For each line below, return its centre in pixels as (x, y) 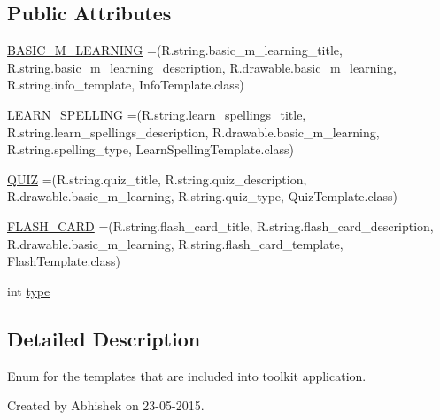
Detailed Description (104, 338)
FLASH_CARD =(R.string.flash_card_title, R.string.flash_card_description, (220, 226)
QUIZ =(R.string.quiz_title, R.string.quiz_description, (157, 179)
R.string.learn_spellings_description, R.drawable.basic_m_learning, (193, 132)
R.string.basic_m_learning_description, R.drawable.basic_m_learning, (202, 67)
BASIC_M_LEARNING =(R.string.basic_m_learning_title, (175, 50)
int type (29, 290)
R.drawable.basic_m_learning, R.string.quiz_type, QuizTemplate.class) (203, 196)
